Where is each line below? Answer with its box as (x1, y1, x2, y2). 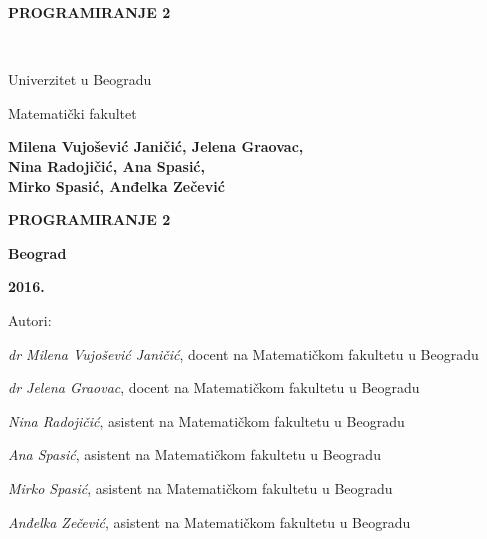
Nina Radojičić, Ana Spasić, (8, 156, 205, 177)
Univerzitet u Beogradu (8, 69, 152, 90)
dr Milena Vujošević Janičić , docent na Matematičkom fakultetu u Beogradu (8, 343, 479, 364)
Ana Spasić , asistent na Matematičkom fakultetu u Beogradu (8, 444, 381, 465)
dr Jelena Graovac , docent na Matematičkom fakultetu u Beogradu (8, 377, 420, 398)
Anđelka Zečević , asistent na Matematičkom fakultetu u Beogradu (8, 511, 411, 532)
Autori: (8, 310, 52, 330)
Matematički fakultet (8, 102, 137, 123)
